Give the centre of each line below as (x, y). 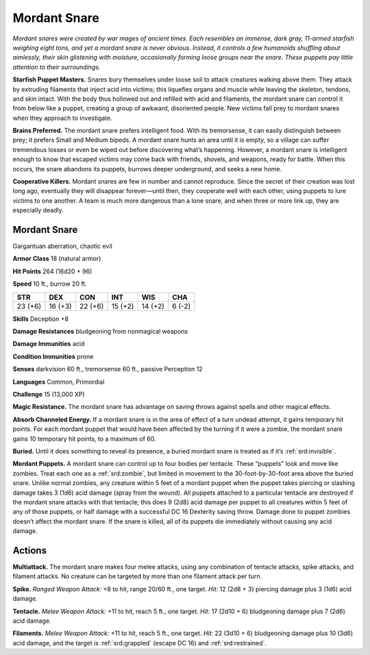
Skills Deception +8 (40, 319)
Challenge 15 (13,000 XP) (49, 394)
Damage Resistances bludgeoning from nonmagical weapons (100, 332)
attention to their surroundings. (57, 67)
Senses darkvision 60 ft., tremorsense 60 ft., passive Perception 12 (108, 369)
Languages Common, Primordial (59, 382)
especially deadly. (38, 210)
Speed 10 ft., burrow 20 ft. (50, 284)
